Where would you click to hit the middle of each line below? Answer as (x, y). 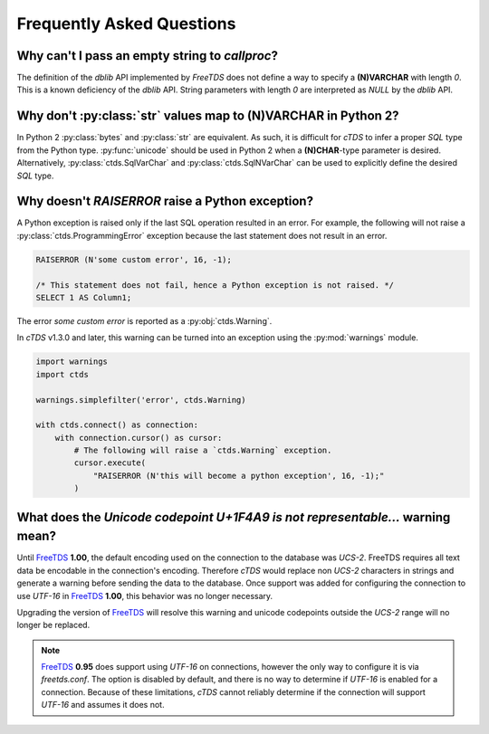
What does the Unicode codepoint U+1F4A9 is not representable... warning (234, 517)
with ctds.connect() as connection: (117, 425)
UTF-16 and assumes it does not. (103, 705)
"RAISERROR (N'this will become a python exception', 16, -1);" (239, 476)
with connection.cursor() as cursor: (139, 438)
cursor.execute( (110, 463)
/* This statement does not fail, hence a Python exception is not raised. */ (215, 285)
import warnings (72, 362)
